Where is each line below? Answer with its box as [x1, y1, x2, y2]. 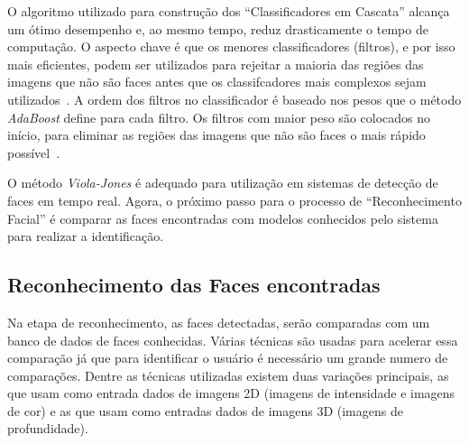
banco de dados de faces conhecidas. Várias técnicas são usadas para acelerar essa [7, 330, 458, 349]
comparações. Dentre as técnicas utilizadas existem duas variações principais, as [7, 365, 449, 384]
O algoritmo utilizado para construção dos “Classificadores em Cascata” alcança [7, 2, 450, 20]
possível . [7, 143, 60, 162]
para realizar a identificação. [7, 227, 164, 245]
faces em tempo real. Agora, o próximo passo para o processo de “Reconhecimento [7, 190, 462, 209]
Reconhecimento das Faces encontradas [7, 271, 381, 299]
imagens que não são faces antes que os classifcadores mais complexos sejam [7, 72, 427, 91]
